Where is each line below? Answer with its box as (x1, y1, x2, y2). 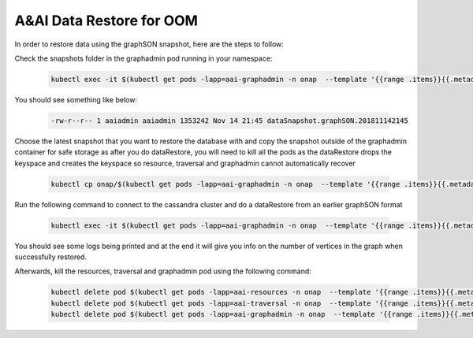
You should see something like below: (14, 95, 138, 104)
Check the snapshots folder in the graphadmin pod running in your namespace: (14, 54, 273, 63)
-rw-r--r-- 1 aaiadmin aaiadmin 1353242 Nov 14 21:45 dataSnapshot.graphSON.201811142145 (50, 116, 409, 125)
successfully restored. (14, 252, 87, 262)
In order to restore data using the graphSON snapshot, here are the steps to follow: (14, 39, 284, 49)
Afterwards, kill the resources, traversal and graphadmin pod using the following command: (14, 266, 311, 276)
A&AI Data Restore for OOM (14, 12, 199, 29)
